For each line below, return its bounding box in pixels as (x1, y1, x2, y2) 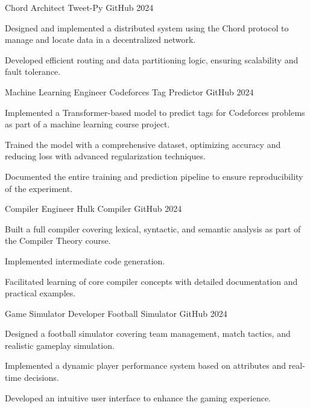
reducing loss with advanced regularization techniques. (5, 150, 206, 162)
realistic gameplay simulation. (5, 339, 115, 351)
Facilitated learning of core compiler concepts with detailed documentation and (5, 275, 298, 287)
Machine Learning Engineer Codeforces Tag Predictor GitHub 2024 (5, 85, 254, 98)
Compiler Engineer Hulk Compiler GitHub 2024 (5, 202, 182, 215)
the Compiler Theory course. (5, 234, 111, 247)
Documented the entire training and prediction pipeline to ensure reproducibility (5, 170, 303, 182)
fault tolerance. (5, 65, 61, 78)
